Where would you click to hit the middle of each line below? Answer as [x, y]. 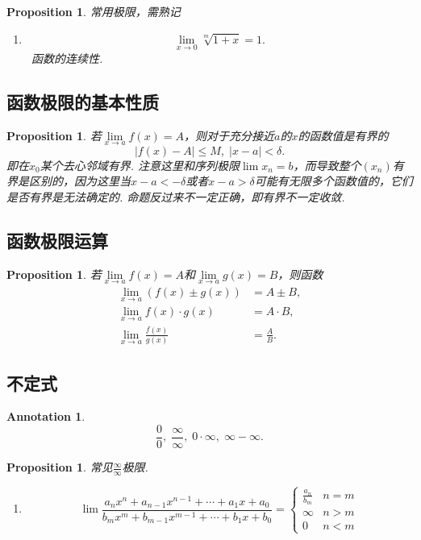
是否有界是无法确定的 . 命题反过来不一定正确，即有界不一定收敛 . [176, 197]
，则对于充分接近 [229, 135]
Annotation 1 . [46, 416]
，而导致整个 [327, 165]
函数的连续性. [67, 58]
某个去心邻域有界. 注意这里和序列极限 [140, 165]
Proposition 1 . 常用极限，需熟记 [94, 11]
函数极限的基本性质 [83, 101]
